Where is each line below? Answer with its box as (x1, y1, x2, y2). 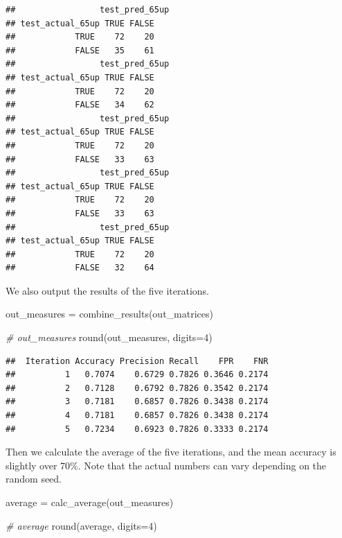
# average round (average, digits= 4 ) (6, 518, 157, 532)
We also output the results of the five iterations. (6, 283, 209, 297)
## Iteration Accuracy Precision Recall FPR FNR (6, 356, 269, 366)
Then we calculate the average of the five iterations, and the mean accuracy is (6, 444, 336, 459)
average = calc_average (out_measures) (6, 495, 174, 509)
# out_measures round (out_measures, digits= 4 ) (6, 330, 213, 345)
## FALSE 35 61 (6, 45, 154, 55)
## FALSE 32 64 (6, 263, 154, 273)
